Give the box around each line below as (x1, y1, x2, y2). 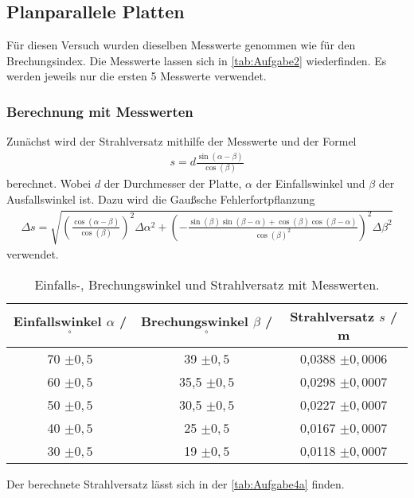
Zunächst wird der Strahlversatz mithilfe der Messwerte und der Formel (6, 133, 357, 150)
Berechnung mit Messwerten (6, 101, 193, 121)
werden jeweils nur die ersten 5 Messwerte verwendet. (6, 68, 267, 84)
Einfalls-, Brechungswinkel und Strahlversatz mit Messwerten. (34, 274, 380, 294)
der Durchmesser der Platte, (103, 175, 242, 192)
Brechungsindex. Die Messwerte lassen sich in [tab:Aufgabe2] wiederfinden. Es (6, 52, 387, 68)
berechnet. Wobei (6, 175, 92, 192)
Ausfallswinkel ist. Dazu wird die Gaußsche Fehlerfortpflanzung (6, 191, 315, 208)
